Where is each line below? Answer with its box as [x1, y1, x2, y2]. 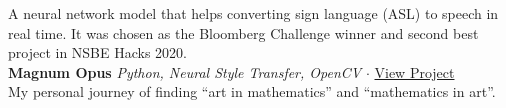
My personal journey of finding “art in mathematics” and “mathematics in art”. [8, 81, 496, 102]
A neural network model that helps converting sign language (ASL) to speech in [8, 3, 499, 23]
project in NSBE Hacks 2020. [8, 42, 188, 63]
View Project [374, 61, 455, 82]
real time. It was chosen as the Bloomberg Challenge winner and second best [8, 22, 479, 43]
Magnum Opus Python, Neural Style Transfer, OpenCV [8, 61, 362, 82]
